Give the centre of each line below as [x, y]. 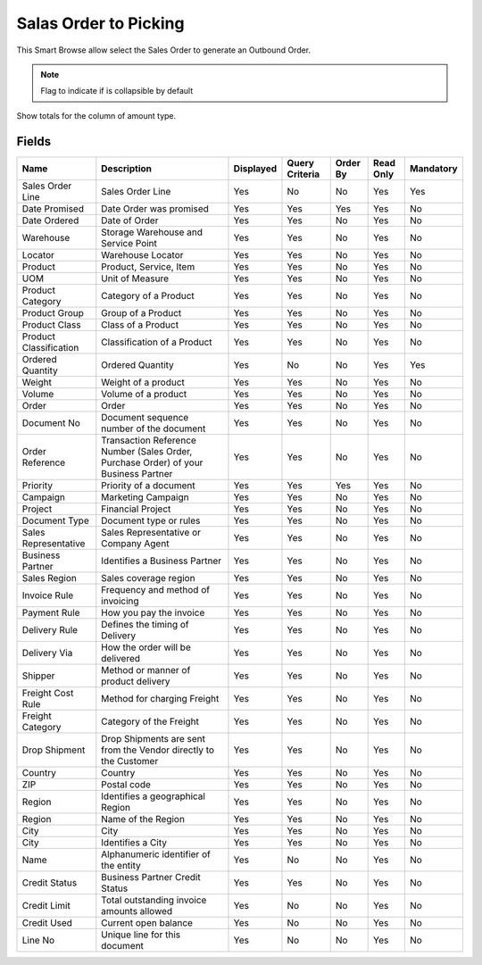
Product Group [53, 312]
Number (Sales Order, [147, 451]
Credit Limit [46, 905]
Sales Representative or [151, 532]
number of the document [154, 428]
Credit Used [47, 922]
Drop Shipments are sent [153, 738]
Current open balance [147, 922]
